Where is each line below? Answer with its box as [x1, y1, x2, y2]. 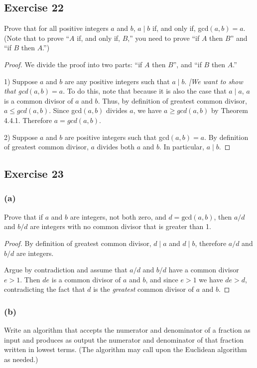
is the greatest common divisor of [93, 284, 194, 294]
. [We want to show [184, 76, 243, 86]
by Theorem [211, 105, 248, 116]
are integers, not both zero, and [70, 211, 166, 222]
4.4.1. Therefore [4, 115, 52, 125]
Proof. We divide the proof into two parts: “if [4, 59, 142, 69]
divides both [97, 141, 135, 152]
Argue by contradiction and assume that [4, 264, 128, 275]
